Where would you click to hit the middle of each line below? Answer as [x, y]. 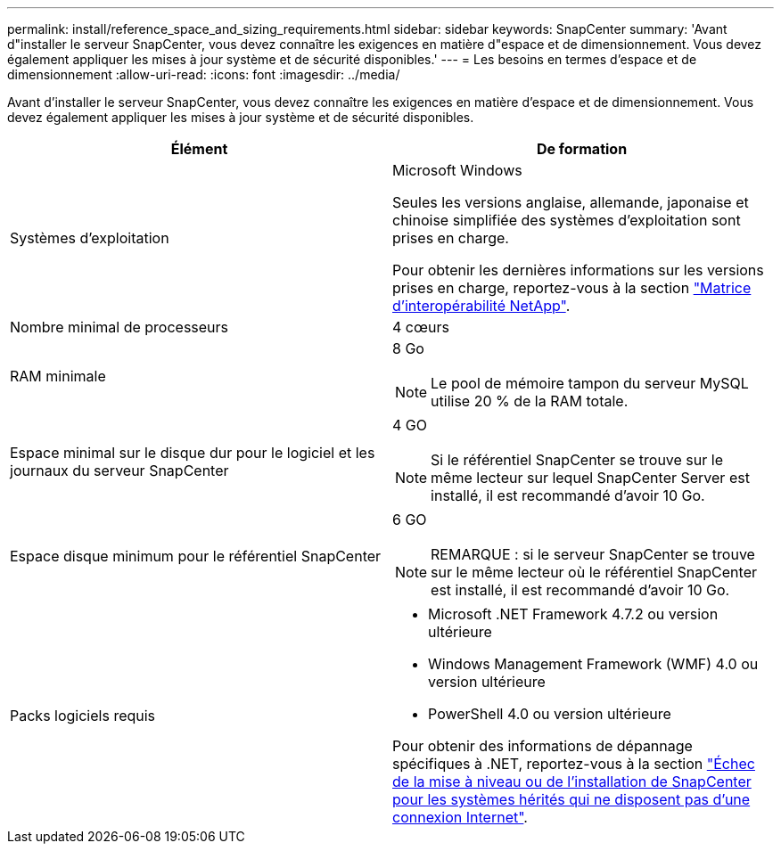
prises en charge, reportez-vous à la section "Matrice [572, 288]
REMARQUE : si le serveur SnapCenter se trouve [593, 554]
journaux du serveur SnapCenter [119, 471]
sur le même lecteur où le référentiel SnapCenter [594, 572]
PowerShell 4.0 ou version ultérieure [550, 714]
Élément [199, 149]
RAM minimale [58, 376]
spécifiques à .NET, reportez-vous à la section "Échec [574, 764]
